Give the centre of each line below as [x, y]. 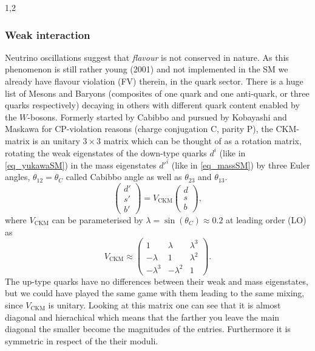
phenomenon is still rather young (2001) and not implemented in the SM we [147, 69]
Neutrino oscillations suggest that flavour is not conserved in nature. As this [147, 57]
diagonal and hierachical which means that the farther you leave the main [142, 317]
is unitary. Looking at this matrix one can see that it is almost [164, 305]
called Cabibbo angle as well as [124, 177]
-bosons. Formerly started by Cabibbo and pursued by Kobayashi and [157, 116]
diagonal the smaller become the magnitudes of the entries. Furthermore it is [148, 329]
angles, [18, 177]
